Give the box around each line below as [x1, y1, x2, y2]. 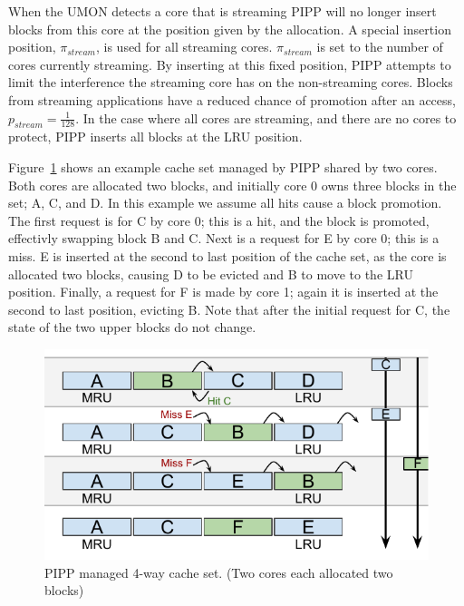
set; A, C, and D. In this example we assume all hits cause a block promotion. [8, 193, 442, 212]
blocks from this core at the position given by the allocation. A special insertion [8, 19, 451, 38]
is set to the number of [316, 37, 443, 56]
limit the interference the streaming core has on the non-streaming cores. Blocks [8, 73, 453, 92]
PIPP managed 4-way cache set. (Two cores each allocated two [44, 562, 393, 582]
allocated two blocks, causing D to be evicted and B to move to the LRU [8, 264, 413, 283]
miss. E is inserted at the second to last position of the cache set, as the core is [8, 246, 447, 265]
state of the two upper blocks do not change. [8, 318, 256, 337]
